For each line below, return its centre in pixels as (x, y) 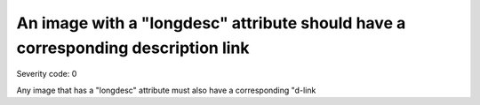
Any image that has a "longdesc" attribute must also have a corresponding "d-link (166, 90)
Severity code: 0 (47, 74)
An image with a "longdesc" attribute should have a (211, 23)
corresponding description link (133, 48)
